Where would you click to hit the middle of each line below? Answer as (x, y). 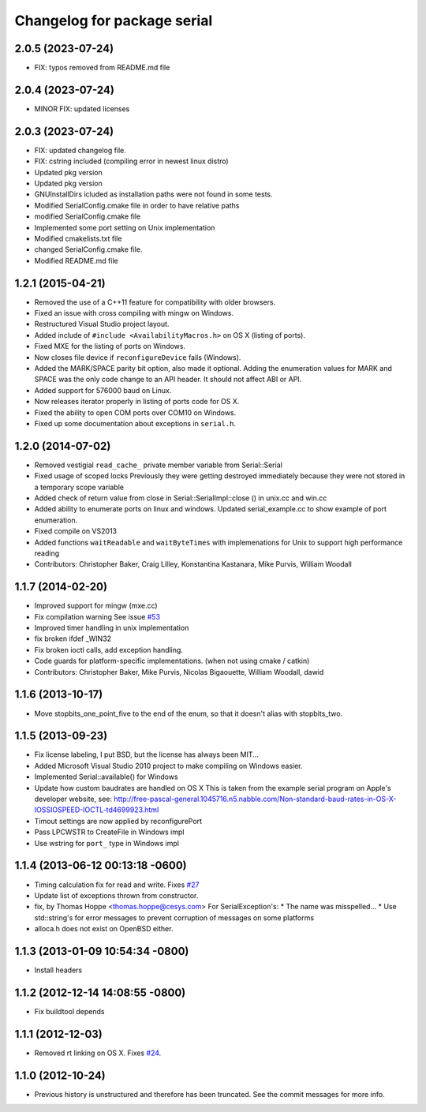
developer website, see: (73, 799)
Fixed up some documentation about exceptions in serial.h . (135, 423)
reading (47, 553)
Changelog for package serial (114, 21)
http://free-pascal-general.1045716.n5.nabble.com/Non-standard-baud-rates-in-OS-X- (255, 799)
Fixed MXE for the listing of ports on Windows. (110, 346)
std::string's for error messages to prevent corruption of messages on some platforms (174, 917)
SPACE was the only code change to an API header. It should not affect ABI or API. (168, 380)
